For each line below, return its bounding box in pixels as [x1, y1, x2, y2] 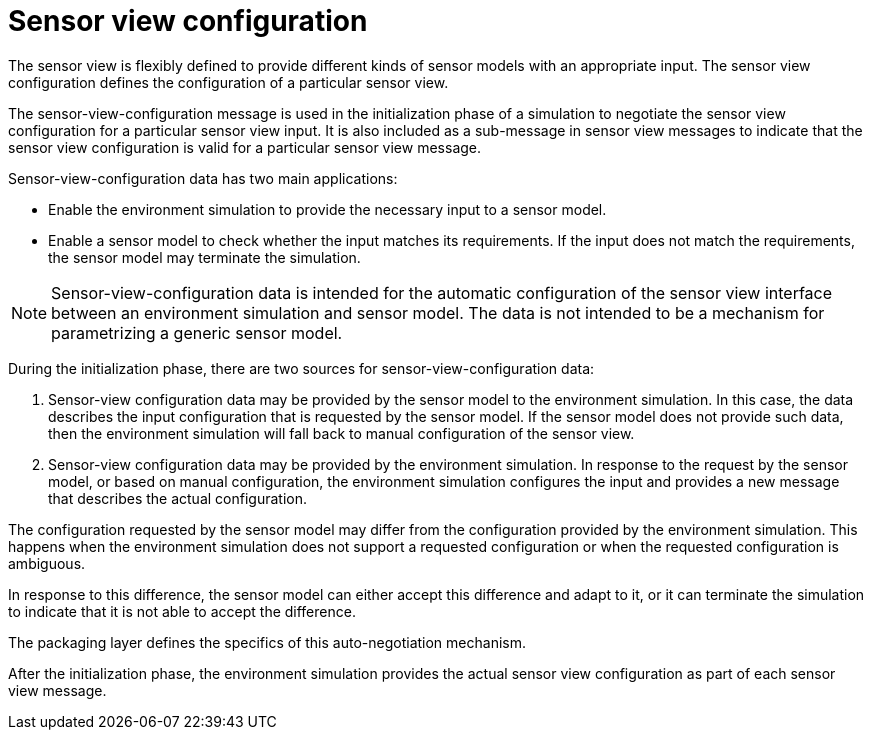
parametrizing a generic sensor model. [51, 322, 343, 343]
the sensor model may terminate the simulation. [48, 248, 361, 266]
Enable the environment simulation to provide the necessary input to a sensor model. [48, 200, 607, 218]
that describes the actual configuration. [48, 489, 307, 507]
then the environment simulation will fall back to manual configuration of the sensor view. [48, 424, 635, 442]
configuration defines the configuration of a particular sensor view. [8, 73, 449, 91]
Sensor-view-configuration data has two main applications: [8, 169, 398, 187]
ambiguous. [8, 554, 86, 572]
